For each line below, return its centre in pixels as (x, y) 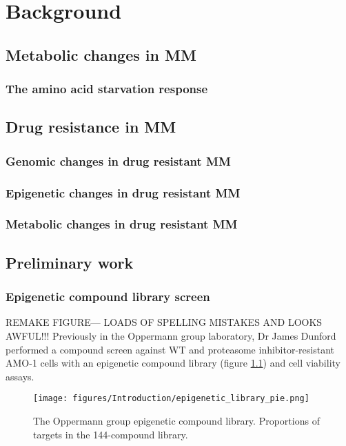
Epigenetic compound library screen (108, 297)
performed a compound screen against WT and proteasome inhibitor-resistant (170, 349)
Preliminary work (70, 262)
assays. (20, 376)
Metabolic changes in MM (101, 54)
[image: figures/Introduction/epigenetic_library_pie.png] (171, 399)
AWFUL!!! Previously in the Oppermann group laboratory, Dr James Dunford (171, 335)
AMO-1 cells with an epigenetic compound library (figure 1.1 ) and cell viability (173, 363)
